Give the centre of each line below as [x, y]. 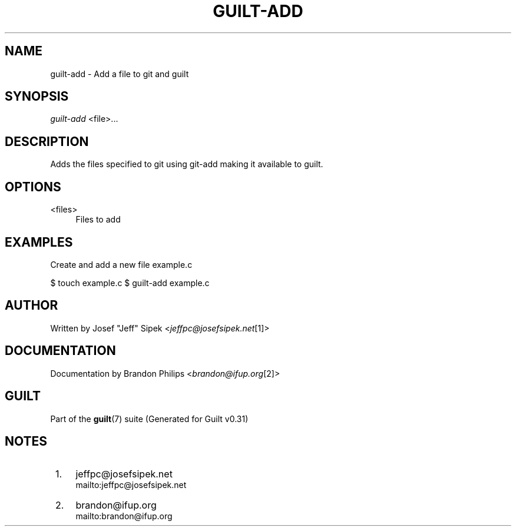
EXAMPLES [39, 242]
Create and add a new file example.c [121, 264]
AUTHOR [32, 306]
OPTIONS [33, 187]
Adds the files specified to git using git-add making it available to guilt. [187, 164]
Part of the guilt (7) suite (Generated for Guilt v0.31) [149, 419]
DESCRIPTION [47, 141]
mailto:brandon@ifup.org [124, 516]
